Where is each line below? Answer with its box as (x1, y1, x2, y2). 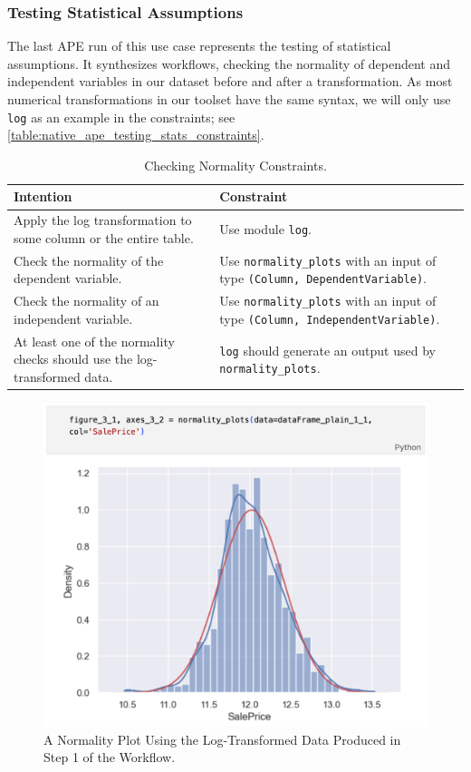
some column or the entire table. (14, 228, 194, 247)
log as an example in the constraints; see (7, 107, 235, 126)
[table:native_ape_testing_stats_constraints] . (7, 125, 264, 144)
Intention (14, 187, 72, 206)
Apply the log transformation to (14, 210, 192, 230)
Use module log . (219, 220, 312, 239)
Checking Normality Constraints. (144, 155, 327, 174)
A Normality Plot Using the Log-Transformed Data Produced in (43, 729, 401, 748)
